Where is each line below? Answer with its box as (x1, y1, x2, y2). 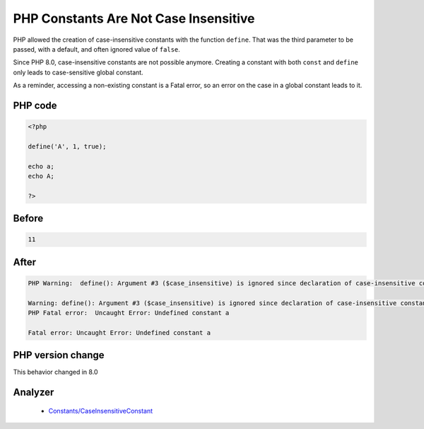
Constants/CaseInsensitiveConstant (48, 406, 153, 415)
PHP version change (13, 349, 105, 361)
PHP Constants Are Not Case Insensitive (13, 11, 255, 26)
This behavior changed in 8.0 (13, 368, 98, 377)
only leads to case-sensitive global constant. (13, 68, 144, 76)
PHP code (13, 99, 57, 111)
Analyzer (13, 387, 54, 399)
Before (13, 212, 44, 224)
